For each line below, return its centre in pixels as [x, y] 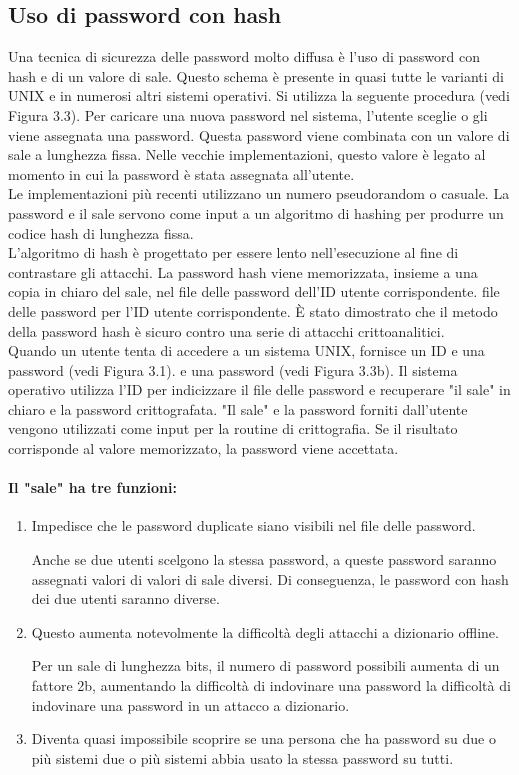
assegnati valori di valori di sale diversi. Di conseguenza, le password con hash [270, 578]
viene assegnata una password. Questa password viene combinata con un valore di [259, 134]
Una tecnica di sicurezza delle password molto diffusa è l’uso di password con [244, 56]
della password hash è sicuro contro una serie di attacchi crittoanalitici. [226, 330]
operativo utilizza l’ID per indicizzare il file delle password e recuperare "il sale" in [259, 389]
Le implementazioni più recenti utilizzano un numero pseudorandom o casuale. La [259, 193]
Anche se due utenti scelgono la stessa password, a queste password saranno [264, 559]
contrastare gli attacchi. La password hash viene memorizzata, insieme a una [243, 271]
